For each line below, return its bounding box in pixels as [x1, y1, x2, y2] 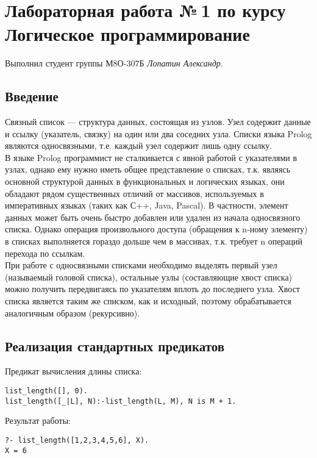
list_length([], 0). [5, 387, 88, 395]
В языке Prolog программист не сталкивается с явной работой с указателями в [5, 151, 297, 163]
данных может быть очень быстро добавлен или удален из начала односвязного [5, 210, 301, 223]
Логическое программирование [5, 21, 250, 46]
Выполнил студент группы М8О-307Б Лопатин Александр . [5, 57, 223, 70]
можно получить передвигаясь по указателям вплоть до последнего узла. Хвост [5, 282, 300, 295]
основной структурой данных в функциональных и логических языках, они [5, 175, 285, 188]
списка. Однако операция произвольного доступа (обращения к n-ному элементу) [5, 223, 308, 235]
